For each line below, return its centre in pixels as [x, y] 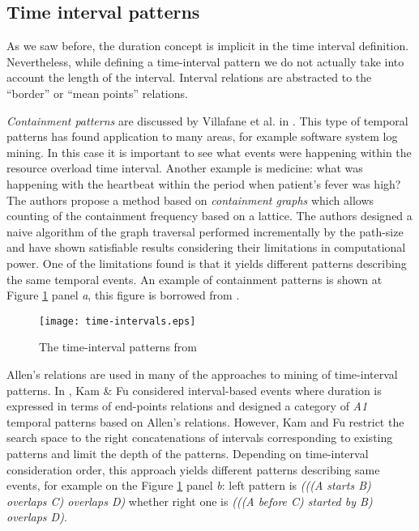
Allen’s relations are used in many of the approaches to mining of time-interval [202, 374]
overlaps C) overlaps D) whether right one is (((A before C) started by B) [190, 501]
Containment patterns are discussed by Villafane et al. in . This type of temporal [207, 120]
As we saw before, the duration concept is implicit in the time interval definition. [208, 46]
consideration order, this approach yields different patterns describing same [193, 469]
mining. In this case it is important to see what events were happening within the [209, 152]
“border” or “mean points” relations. [97, 93]
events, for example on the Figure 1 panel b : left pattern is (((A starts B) [189, 485]
